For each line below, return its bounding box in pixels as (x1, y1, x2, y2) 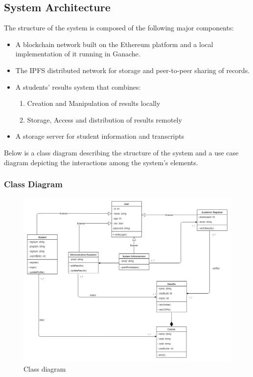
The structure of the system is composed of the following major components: (4, 23, 234, 33)
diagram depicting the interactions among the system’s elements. (4, 157, 198, 167)
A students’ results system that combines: (15, 81, 141, 92)
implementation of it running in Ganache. (15, 49, 140, 59)
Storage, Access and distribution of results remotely (27, 114, 182, 125)
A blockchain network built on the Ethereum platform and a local (15, 39, 213, 49)
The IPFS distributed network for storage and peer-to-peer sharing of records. (15, 65, 250, 75)
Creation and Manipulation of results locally (27, 98, 161, 108)
